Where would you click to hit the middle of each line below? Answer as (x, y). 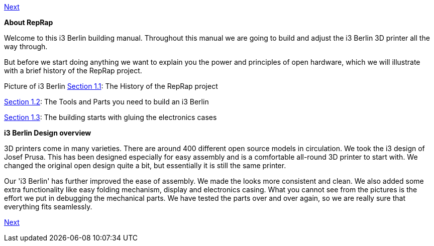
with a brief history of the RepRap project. (73, 71)
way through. (26, 46)
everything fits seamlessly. (48, 207)
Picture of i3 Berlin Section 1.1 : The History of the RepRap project (111, 86)
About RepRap (29, 22)
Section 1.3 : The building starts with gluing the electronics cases (111, 117)
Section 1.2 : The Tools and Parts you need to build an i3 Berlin (106, 102)
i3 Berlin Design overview (48, 133)
